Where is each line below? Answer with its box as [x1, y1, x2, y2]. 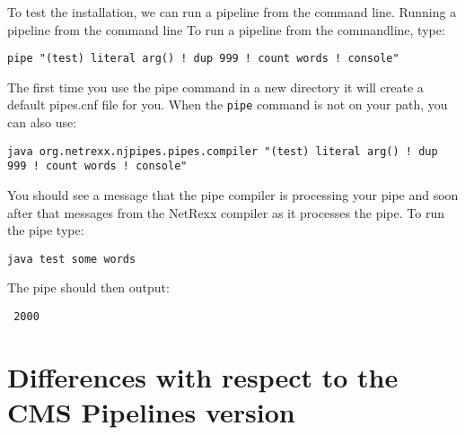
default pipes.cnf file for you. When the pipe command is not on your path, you [7, 95, 448, 114]
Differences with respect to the [7, 358, 399, 395]
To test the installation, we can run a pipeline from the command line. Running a [7, 3, 457, 21]
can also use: [7, 113, 77, 132]
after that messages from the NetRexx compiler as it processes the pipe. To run [7, 203, 444, 222]
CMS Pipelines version [7, 394, 295, 431]
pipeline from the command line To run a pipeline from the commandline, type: [7, 20, 445, 39]
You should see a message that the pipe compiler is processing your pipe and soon [7, 186, 459, 204]
